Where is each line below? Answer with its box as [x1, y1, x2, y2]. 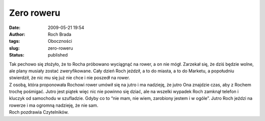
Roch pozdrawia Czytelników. [9, 109, 69, 115]
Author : [9, 31, 26, 37]
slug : [9, 45, 20, 51]
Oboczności [48, 38, 72, 44]
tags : [9, 38, 20, 44]
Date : [9, 25, 21, 30]
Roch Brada [48, 31, 72, 37]
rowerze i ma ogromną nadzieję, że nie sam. [9, 102, 99, 108]
